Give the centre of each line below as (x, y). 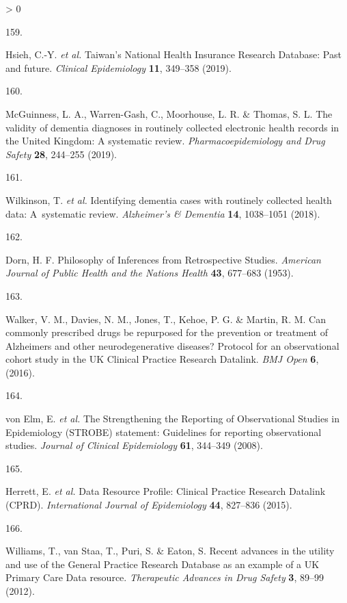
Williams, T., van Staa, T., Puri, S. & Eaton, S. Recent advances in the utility (170, 551)
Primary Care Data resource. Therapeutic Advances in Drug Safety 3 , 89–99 (165, 577)
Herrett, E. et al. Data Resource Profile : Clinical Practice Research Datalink (166, 491)
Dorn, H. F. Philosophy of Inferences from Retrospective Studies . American (163, 259)
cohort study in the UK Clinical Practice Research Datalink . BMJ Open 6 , (162, 359)
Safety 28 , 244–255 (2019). (61, 154)
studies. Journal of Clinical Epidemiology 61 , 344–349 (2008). (134, 445)
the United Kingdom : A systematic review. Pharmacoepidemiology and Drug (165, 141)
